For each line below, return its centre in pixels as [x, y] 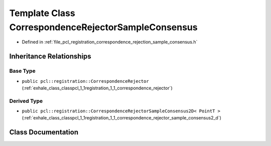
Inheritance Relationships [50, 56]
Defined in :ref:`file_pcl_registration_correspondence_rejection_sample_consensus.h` [110, 42]
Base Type [22, 71]
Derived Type [26, 101]
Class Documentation [44, 132]
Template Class [42, 13]
